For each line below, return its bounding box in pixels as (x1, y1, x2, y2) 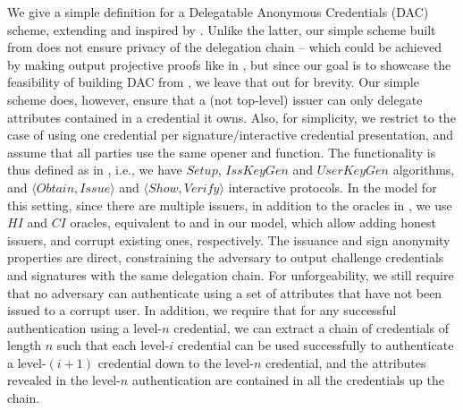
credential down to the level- (97, 353, 254, 372)
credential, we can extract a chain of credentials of (173, 318, 449, 337)
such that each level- (56, 336, 170, 354)
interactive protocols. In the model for (228, 177, 437, 196)
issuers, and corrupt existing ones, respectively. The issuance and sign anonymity (7, 230, 450, 249)
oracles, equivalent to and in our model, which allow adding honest (70, 213, 436, 232)
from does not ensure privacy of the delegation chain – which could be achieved (7, 38, 442, 56)
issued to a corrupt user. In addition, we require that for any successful (7, 301, 397, 320)
